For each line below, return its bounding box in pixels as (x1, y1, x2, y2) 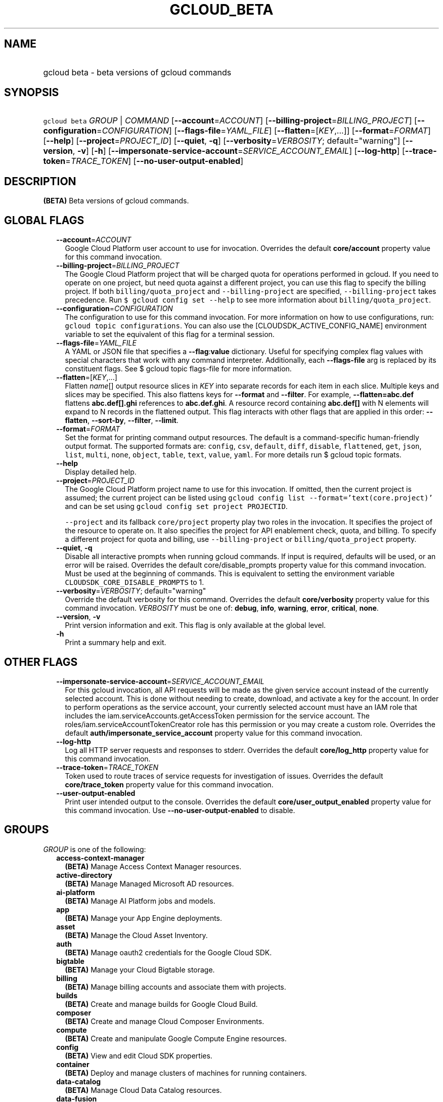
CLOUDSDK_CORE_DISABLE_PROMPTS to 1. (65, 578, 204, 587)
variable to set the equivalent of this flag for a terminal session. (65, 330, 275, 339)
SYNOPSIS (4, 86, 59, 99)
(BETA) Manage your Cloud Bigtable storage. (65, 965, 215, 974)
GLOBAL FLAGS (4, 214, 84, 227)
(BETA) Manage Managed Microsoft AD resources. (65, 879, 234, 888)
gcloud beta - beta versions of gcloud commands (43, 67, 232, 77)
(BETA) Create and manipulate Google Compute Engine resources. (65, 1034, 287, 1043)
